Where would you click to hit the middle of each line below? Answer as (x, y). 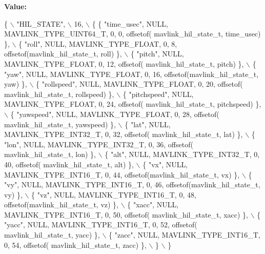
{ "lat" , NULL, (148, 124)
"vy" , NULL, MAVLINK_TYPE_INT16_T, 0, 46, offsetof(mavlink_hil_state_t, (132, 184)
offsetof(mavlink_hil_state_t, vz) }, (61, 204)
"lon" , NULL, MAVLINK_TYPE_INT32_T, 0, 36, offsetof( (99, 144)
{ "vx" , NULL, (165, 164)
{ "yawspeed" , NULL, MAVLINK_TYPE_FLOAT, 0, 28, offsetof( (115, 114)
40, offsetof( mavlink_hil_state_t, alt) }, (69, 164)
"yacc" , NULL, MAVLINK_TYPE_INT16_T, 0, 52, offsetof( (101, 224)
